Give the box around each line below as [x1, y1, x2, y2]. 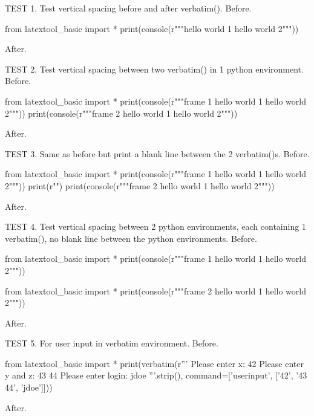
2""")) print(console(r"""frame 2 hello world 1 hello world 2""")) [5, 106, 238, 119]
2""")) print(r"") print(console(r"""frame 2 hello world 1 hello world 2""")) [5, 179, 275, 192]
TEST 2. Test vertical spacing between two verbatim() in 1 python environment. [5, 62, 304, 75]
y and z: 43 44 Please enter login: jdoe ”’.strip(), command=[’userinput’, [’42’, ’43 [5, 369, 307, 382]
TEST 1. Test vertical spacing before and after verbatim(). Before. [5, 2, 252, 14]
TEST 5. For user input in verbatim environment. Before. [5, 337, 218, 349]
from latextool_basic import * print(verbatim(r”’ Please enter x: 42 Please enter [5, 357, 304, 369]
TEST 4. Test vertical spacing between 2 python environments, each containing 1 [5, 220, 306, 233]
